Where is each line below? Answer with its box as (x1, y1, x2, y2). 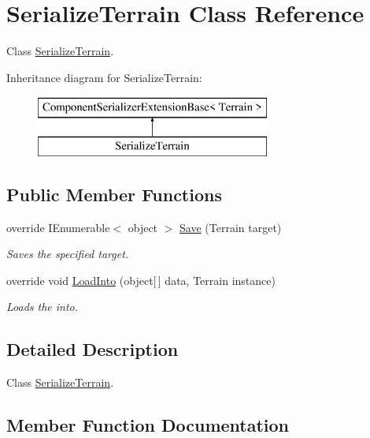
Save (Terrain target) (179, 219, 282, 235)
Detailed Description (6, 337, 179, 361)
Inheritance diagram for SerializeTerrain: (6, 69, 202, 85)
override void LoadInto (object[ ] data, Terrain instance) (6, 271, 276, 288)
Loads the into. (6, 298, 79, 315)
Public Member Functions (6, 182, 222, 206)
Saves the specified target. (6, 245, 129, 262)
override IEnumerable (6, 219, 110, 235)
